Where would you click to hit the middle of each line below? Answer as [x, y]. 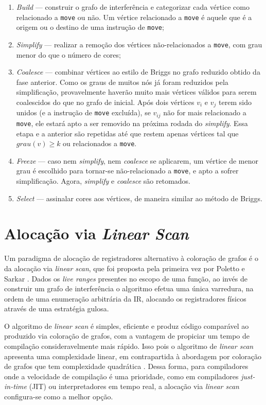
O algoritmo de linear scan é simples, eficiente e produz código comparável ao [127, 325]
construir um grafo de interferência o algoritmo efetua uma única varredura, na [129, 288]
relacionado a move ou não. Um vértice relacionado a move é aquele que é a [134, 17]
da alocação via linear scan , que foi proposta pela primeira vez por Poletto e [125, 268]
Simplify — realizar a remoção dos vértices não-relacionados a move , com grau [139, 44]
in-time [16, 386]
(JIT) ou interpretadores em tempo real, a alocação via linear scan [134, 386]
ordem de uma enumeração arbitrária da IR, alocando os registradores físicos [125, 298]
